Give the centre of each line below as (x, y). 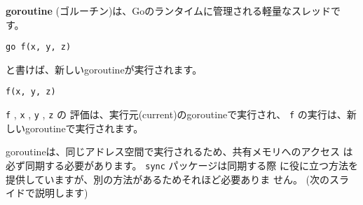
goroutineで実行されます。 (84, 128)
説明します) (61, 193)
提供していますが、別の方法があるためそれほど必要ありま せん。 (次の (168, 179)
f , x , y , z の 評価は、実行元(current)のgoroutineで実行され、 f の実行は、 (176, 114)
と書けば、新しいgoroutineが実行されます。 (104, 69)
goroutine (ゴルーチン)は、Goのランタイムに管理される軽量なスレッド (169, 10)
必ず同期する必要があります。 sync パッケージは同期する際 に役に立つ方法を (182, 165)
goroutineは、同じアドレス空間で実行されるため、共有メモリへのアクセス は (179, 151)
